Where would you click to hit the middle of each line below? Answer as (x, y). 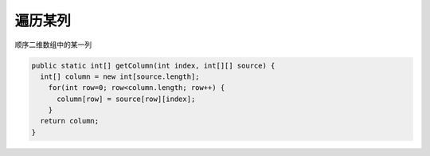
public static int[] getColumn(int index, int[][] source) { (153, 65)
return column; (70, 121)
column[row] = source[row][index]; (126, 99)
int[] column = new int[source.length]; (120, 76)
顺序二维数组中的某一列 (53, 45)
